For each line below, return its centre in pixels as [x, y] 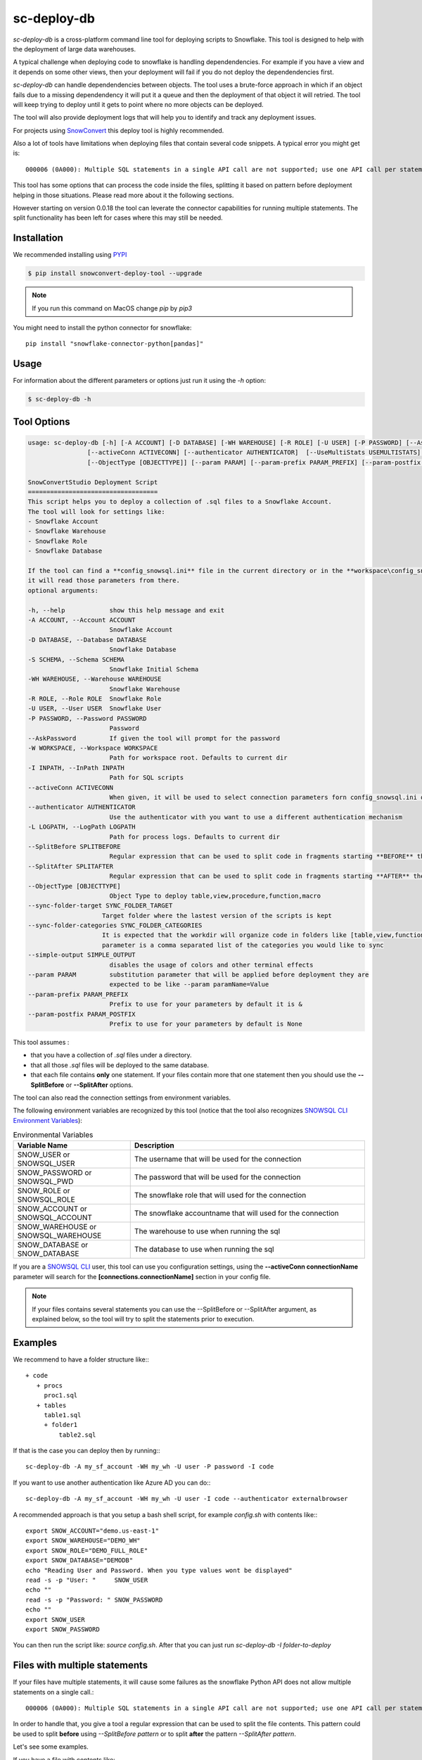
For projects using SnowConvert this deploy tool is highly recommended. [119, 130]
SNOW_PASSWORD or [55, 1173]
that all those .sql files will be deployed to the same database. [120, 1065]
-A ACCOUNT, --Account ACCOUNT [82, 620]
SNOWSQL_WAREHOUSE [59, 1236]
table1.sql [63, 1415]
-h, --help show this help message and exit [126, 610]
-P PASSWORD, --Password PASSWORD [87, 718]
